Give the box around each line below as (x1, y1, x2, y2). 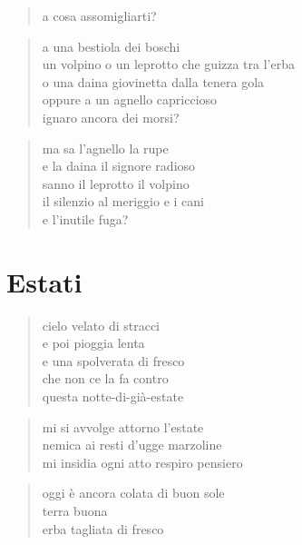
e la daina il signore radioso (42, 156, 196, 175)
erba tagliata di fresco (42, 519, 164, 538)
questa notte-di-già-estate (42, 387, 184, 406)
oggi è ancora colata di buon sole (42, 483, 225, 502)
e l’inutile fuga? (42, 209, 129, 228)
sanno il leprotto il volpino (42, 173, 190, 193)
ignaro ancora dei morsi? (42, 107, 180, 126)
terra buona (42, 501, 108, 520)
